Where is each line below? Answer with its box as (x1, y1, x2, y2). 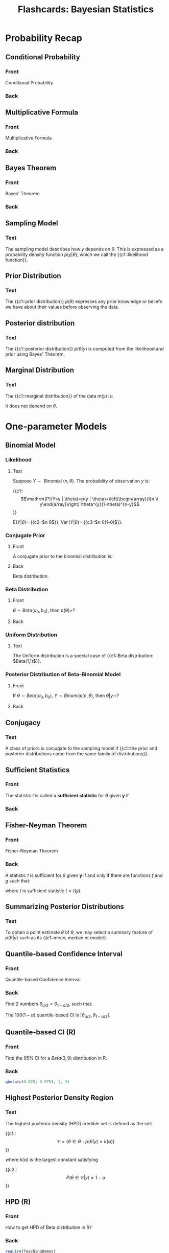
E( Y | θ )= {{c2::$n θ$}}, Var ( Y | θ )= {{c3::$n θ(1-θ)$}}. (12, 519, 123, 525)
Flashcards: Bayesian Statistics (17, 4, 154, 15)
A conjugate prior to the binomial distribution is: (12, 553, 113, 559)
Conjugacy (5, 718, 41, 727)
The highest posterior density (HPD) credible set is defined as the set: (5, 1120, 152, 1126)
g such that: (5, 877, 31, 884)
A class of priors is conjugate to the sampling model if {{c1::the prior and (5, 745, 157, 752)
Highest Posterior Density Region (5, 1094, 114, 1102)
